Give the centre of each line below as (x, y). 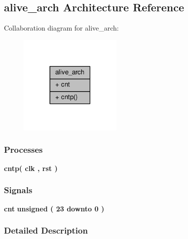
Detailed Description (46, 230)
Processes (23, 150)
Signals (18, 190)
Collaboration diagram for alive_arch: (61, 28)
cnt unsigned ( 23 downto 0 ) (54, 208)
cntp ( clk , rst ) (31, 168)
